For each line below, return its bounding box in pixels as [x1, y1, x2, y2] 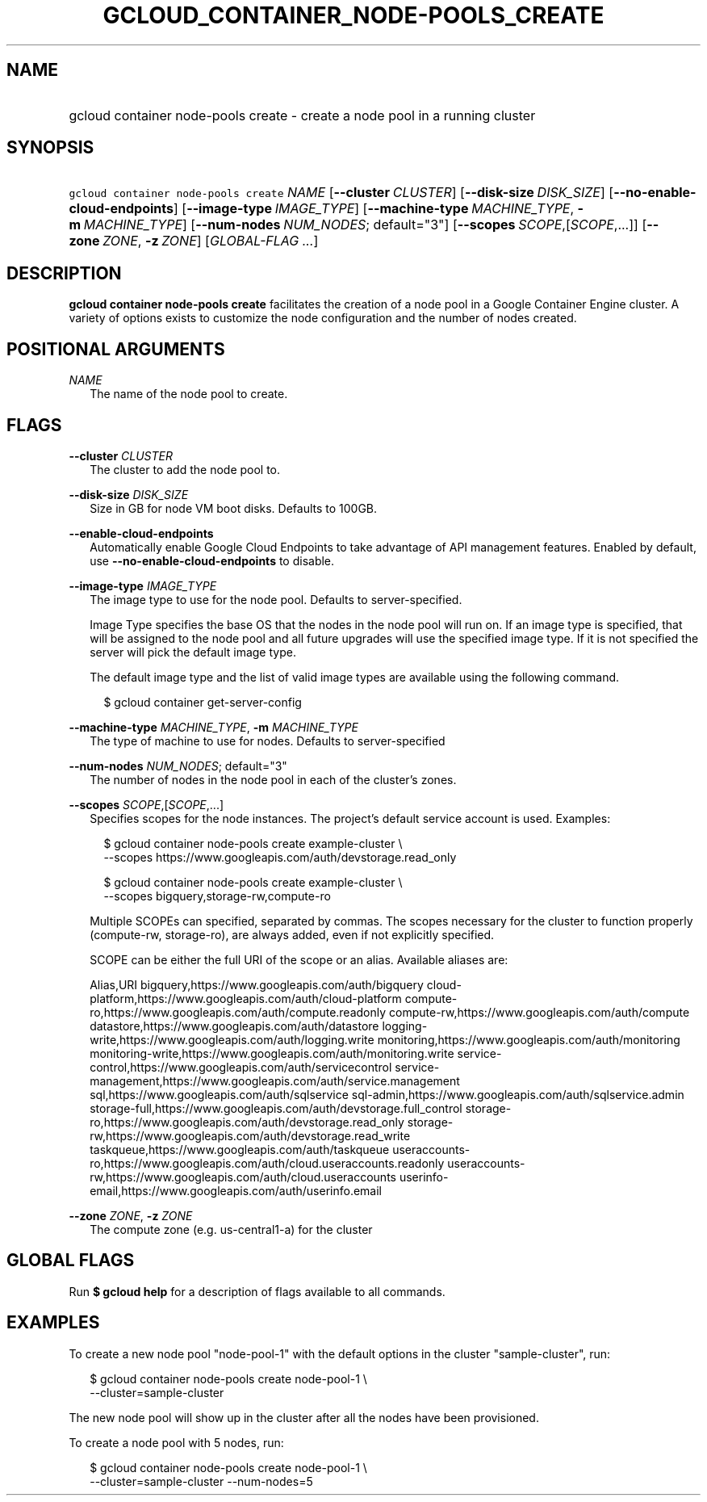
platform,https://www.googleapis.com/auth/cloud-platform [90, 991, 402, 1005]
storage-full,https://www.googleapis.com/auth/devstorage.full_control [90, 1101, 462, 1115]
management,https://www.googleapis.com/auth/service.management [90, 1073, 460, 1088]
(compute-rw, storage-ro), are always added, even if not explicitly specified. [90, 927, 495, 942]
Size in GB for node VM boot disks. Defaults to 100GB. [90, 501, 378, 515]
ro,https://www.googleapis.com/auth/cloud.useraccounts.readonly [90, 1156, 445, 1170]
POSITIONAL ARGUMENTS [6, 338, 225, 359]
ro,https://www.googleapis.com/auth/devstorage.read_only [90, 1114, 404, 1129]
